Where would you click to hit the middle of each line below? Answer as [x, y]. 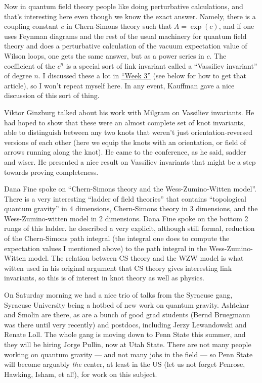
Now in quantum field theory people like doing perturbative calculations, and [124, 6]
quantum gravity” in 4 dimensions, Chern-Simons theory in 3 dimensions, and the [131, 208]
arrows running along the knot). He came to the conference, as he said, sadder [125, 152]
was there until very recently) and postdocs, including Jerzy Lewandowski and [125, 324]
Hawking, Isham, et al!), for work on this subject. [81, 374]
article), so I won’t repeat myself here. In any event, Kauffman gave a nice [119, 85]
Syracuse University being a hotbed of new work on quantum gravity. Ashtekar [127, 304]
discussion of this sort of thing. [52, 95]
